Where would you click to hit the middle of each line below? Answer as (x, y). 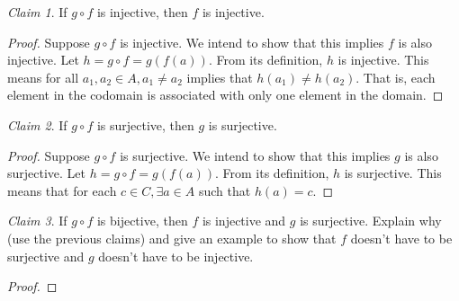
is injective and (244, 221)
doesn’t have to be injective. (176, 256)
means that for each (62, 190)
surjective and (46, 256)
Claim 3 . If (37, 221)
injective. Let (43, 60)
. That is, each (396, 77)
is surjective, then (145, 124)
